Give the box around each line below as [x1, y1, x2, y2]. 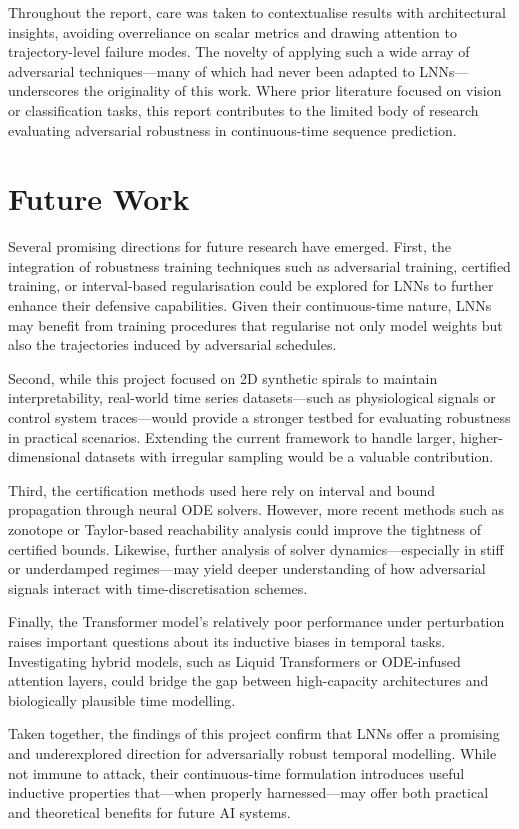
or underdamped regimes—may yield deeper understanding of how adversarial [8, 558, 486, 579]
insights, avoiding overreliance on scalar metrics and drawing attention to [8, 21, 457, 42]
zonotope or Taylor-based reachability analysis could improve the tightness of [8, 519, 482, 539]
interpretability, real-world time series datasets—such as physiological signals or [8, 387, 496, 408]
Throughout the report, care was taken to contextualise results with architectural [8, 2, 506, 22]
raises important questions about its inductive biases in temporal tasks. [8, 630, 446, 651]
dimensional [8, 446, 81, 467]
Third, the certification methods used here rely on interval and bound [8, 479, 435, 500]
